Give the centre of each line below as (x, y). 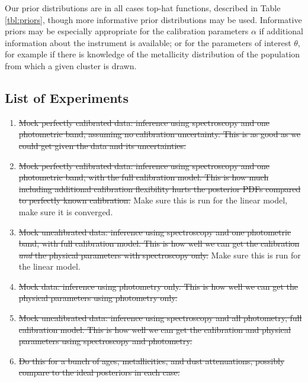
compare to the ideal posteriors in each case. (99, 372)
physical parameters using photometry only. (98, 298)
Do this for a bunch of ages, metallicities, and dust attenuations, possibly (152, 360)
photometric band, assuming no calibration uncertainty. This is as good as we (160, 134)
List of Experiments (67, 97)
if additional (281, 31)
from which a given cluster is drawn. (71, 65)
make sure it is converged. (66, 211)
